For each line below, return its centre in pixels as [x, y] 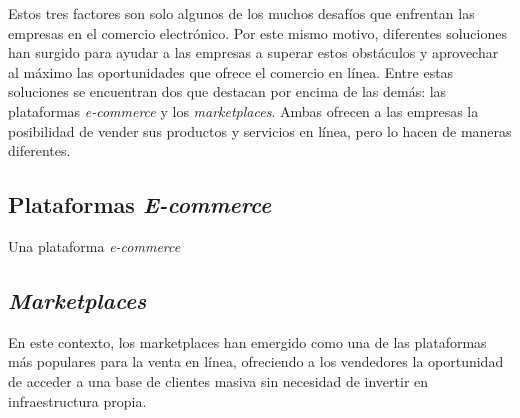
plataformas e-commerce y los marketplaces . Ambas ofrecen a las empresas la [243, 110]
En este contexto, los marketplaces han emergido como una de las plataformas [247, 341]
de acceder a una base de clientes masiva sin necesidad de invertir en [218, 380]
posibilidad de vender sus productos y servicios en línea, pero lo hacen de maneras [260, 130]
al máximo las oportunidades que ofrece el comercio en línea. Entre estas [231, 71]
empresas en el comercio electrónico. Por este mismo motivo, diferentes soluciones [257, 32]
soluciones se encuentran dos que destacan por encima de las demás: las [227, 91]
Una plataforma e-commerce [94, 245]
